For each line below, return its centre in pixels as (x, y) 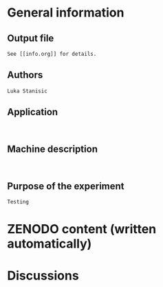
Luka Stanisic (28, 91)
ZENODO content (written (82, 229)
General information (66, 13)
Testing (18, 202)
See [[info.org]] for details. (52, 54)
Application (33, 112)
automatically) (50, 244)
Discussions (43, 276)
